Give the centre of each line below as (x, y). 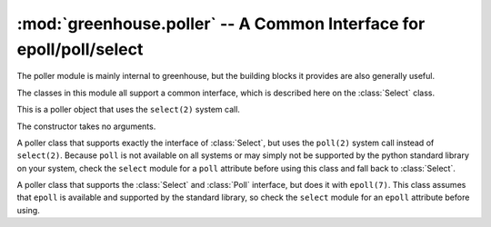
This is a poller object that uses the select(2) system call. (129, 110)
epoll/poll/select (80, 49)
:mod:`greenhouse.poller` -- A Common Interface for (221, 24)
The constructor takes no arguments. (86, 126)
